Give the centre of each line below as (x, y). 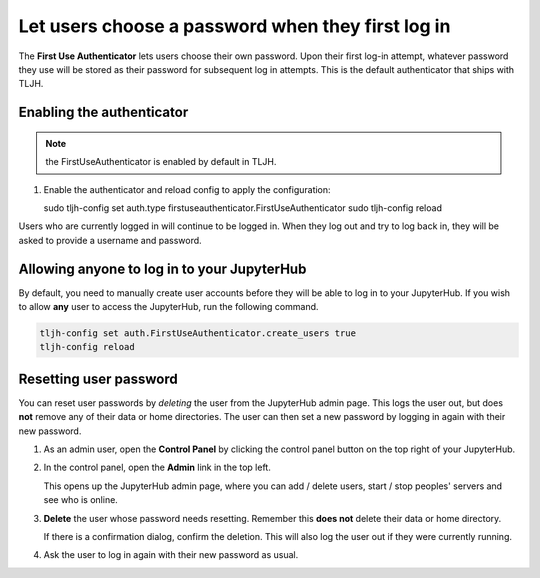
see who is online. (81, 500)
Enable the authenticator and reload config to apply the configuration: (187, 189)
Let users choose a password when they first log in (234, 26)
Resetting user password (98, 378)
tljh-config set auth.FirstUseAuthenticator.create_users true (198, 333)
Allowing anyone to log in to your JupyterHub (162, 268)
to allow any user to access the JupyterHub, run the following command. (168, 306)
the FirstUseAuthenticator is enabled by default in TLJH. (161, 162)
